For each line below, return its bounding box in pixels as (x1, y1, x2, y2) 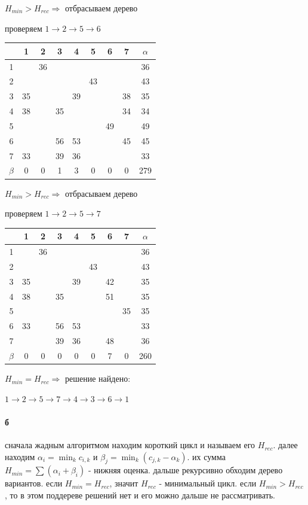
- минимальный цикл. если (159, 477, 257, 489)
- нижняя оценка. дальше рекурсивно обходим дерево (88, 464, 283, 476)
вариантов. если (5, 477, 63, 489)
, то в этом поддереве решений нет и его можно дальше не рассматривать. (5, 489, 275, 501)
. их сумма (187, 450, 226, 463)
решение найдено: (65, 372, 131, 385)
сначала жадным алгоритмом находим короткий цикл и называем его (5, 439, 255, 451)
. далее (273, 439, 298, 451)
